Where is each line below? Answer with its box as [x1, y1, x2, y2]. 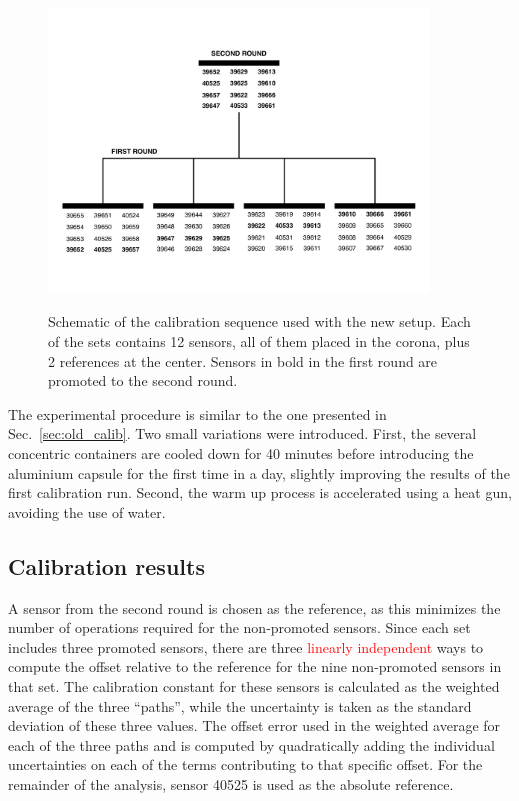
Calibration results [8, 550, 205, 581]
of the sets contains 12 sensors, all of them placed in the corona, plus [48, 331, 470, 351]
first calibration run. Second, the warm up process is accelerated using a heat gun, [8, 482, 512, 503]
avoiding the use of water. [8, 501, 166, 522]
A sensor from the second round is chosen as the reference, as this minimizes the [8, 597, 501, 618]
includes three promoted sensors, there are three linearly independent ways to [8, 636, 484, 657]
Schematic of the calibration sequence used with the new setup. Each [48, 311, 471, 332]
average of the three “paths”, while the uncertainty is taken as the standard [8, 695, 472, 716]
